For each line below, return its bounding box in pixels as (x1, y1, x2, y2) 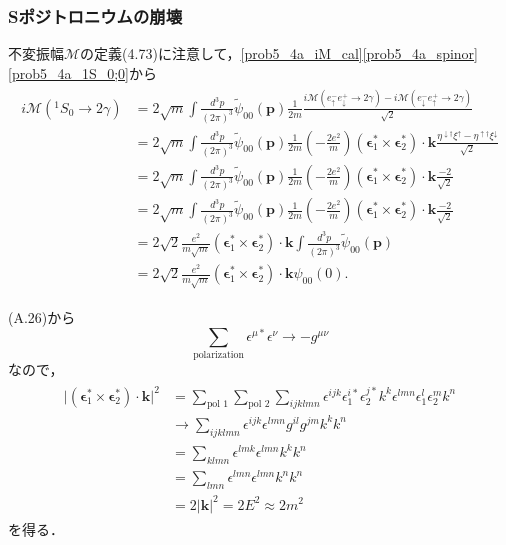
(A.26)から (8, 307, 76, 328)
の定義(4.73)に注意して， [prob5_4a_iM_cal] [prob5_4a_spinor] (80, 43, 478, 64)
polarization (193, 350, 244, 361)
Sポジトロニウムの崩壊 (8, 3, 183, 28)
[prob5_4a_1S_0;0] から (8, 62, 158, 83)
